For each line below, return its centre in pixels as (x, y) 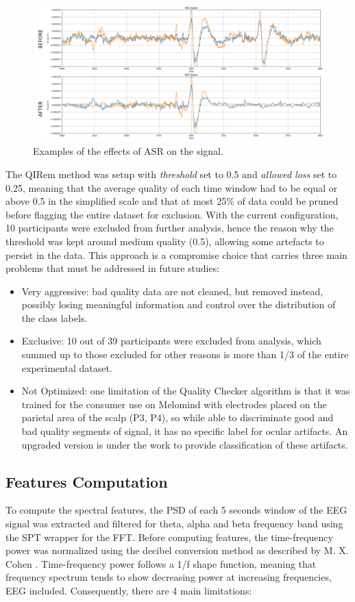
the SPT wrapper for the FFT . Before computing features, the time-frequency (169, 537)
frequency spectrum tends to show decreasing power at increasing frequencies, (169, 577)
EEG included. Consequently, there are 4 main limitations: (129, 590)
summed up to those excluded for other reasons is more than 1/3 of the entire (185, 354)
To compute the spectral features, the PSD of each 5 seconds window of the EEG (176, 510)
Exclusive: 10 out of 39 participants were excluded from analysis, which (171, 341)
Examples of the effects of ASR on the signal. (128, 151)
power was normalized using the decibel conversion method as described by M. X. (177, 550)
